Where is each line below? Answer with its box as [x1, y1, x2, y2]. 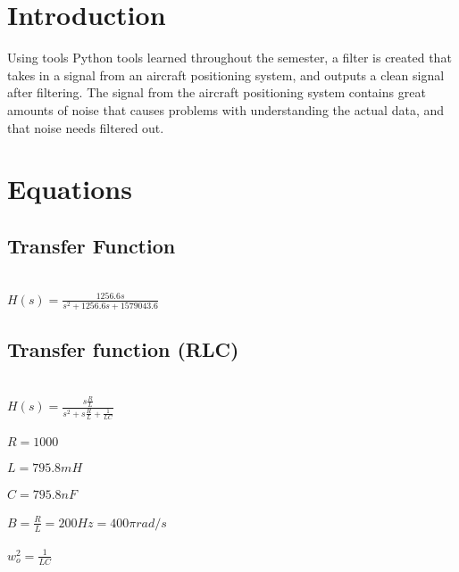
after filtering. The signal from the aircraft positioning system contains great [7, 83, 426, 102]
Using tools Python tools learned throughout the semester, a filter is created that [7, 48, 452, 67]
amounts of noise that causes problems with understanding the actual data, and [7, 100, 445, 119]
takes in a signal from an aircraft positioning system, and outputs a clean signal [7, 65, 445, 84]
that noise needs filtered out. [7, 118, 164, 137]
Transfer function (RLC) [7, 336, 239, 363]
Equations [7, 170, 132, 207]
